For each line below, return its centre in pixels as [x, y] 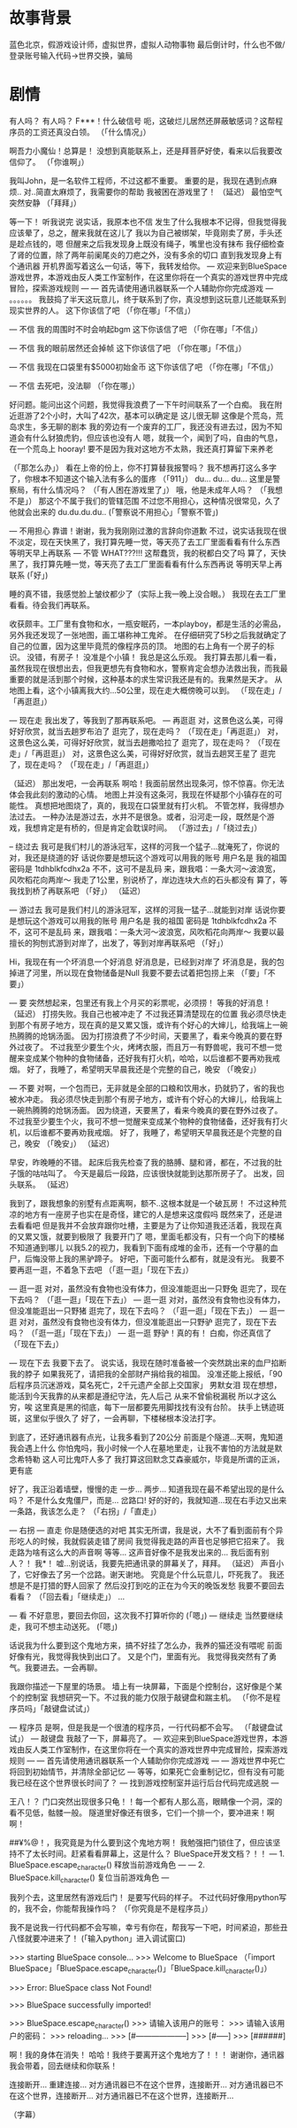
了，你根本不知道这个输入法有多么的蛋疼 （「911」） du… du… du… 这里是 [141, 479]
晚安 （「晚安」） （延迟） [69, 1143]
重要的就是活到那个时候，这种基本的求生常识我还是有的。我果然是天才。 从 [146, 679]
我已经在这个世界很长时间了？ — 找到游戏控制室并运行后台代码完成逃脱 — [144, 1782]
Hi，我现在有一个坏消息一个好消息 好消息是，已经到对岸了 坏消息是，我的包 [147, 962]
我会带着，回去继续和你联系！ [63, 2066]
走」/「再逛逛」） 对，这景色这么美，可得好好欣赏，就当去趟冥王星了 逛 [138, 753]
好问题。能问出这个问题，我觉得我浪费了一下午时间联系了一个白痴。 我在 [142, 404]
